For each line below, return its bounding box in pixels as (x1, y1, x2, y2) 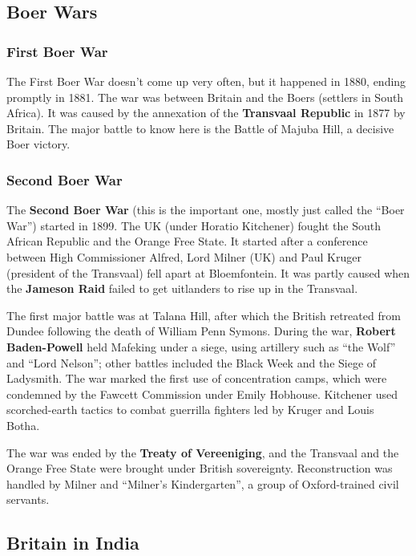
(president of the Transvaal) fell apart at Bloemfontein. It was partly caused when (6, 264, 410, 281)
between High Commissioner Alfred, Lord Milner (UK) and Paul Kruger (6, 248, 361, 265)
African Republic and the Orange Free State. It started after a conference (6, 233, 368, 250)
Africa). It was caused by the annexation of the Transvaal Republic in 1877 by (6, 104, 406, 121)
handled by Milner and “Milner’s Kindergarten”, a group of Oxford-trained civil (6, 475, 399, 492)
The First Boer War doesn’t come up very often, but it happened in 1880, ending (6, 73, 406, 89)
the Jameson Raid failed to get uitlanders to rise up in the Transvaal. (6, 280, 358, 297)
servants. (6, 491, 50, 508)
